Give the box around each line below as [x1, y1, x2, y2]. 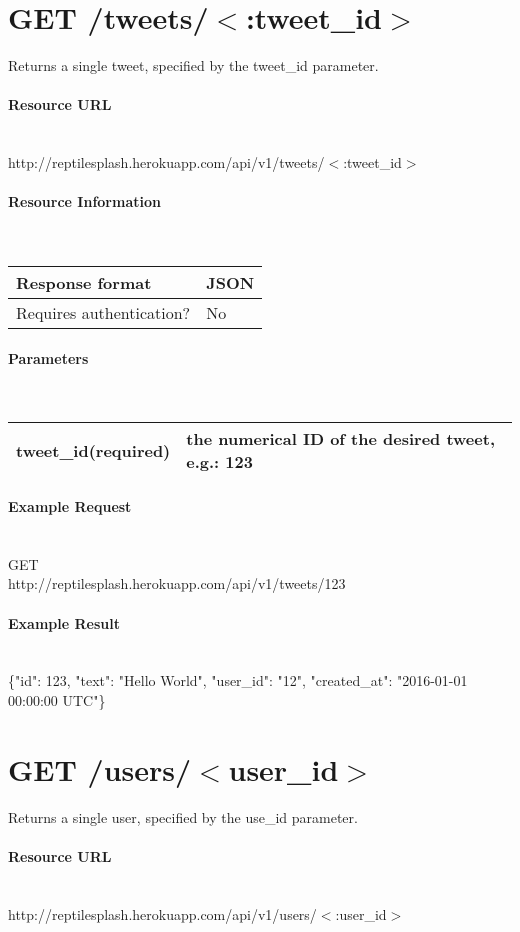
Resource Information [8, 191, 161, 212]
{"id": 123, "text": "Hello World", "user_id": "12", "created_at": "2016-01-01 [8, 670, 468, 691]
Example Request [8, 496, 132, 517]
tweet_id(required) [16, 438, 171, 462]
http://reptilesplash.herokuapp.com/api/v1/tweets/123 [8, 573, 346, 594]
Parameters [8, 347, 89, 368]
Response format [16, 271, 152, 295]
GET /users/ [8, 748, 192, 789]
